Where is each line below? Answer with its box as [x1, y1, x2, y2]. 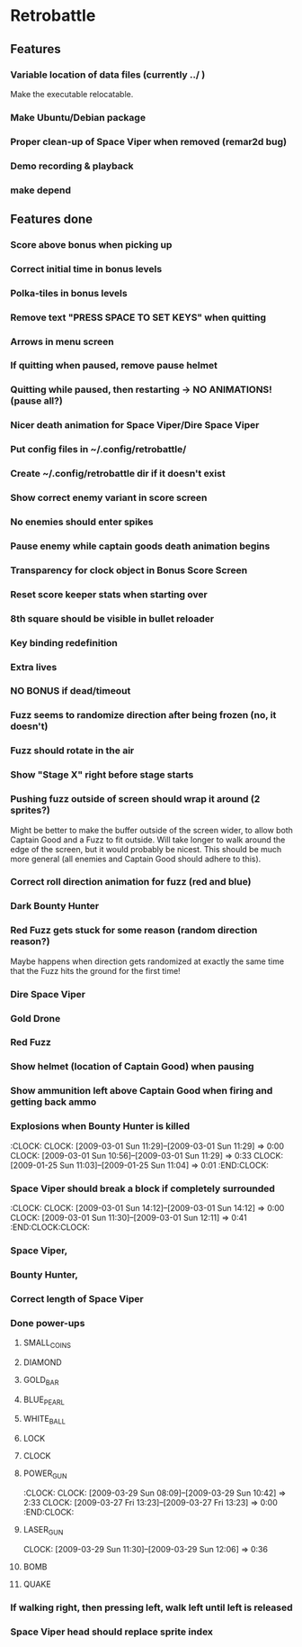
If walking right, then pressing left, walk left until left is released [10, 1601, 293, 1614]
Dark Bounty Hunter [10, 900, 100, 913]
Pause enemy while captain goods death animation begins [10, 540, 271, 552]
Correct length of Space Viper [10, 1292, 144, 1305]
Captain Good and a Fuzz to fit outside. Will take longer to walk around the [10, 834, 286, 845]
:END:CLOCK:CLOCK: [10, 1222, 91, 1233]
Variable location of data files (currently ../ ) [10, 68, 206, 81]
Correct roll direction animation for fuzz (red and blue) [10, 876, 252, 888]
